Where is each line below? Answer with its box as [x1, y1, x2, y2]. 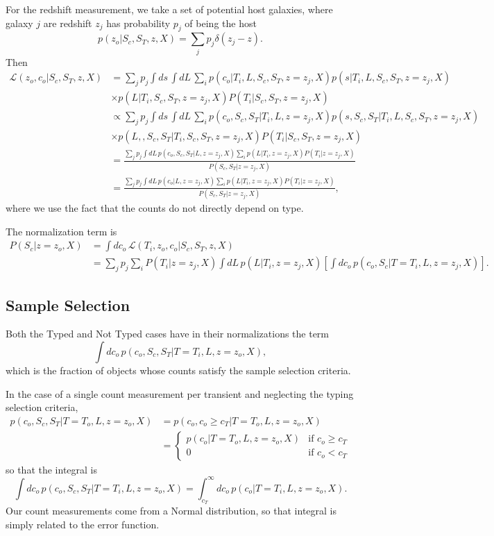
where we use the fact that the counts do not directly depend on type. [6, 201, 304, 215]
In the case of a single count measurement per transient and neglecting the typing [6, 386, 354, 401]
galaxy [6, 15, 33, 30]
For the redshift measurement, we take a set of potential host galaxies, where [6, 2, 333, 16]
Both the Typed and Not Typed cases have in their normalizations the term [6, 326, 330, 341]
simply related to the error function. [6, 517, 160, 531]
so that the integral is [6, 462, 98, 476]
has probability [106, 15, 171, 30]
